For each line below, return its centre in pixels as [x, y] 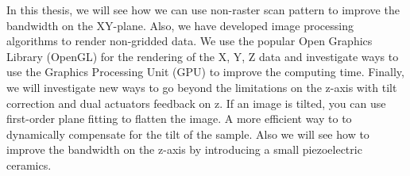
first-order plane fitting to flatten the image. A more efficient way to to [179, 119]
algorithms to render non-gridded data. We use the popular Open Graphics [190, 41]
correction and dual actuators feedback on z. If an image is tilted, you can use [196, 103]
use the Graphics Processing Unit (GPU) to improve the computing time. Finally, [205, 72]
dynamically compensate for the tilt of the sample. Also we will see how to [188, 134]
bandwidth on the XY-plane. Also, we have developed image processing [180, 25]
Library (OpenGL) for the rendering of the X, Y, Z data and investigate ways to [203, 56]
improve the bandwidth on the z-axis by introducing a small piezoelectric [184, 149]
